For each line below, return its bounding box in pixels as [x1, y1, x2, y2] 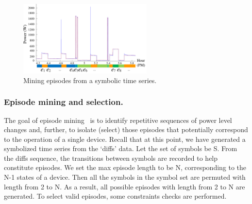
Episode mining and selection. [4, 96, 123, 108]
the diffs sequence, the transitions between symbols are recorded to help [4, 153, 218, 163]
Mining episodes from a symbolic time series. [23, 75, 157, 85]
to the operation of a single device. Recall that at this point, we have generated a [4, 134, 246, 144]
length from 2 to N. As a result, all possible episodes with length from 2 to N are [4, 181, 245, 191]
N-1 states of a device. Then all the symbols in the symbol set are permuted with [4, 172, 246, 182]
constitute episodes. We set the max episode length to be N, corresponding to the [4, 162, 247, 172]
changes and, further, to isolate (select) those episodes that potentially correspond [4, 124, 248, 135]
